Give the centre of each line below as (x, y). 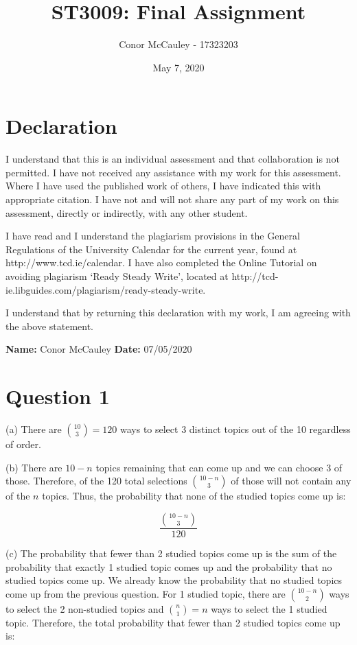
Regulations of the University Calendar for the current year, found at (151, 249)
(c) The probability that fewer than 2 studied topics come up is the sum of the (171, 553)
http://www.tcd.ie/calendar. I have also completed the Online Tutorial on (161, 262)
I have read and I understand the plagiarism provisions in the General (153, 236)
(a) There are (34, 429)
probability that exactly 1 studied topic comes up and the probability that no (169, 566)
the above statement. (50, 326)
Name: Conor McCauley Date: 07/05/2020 (99, 349)
